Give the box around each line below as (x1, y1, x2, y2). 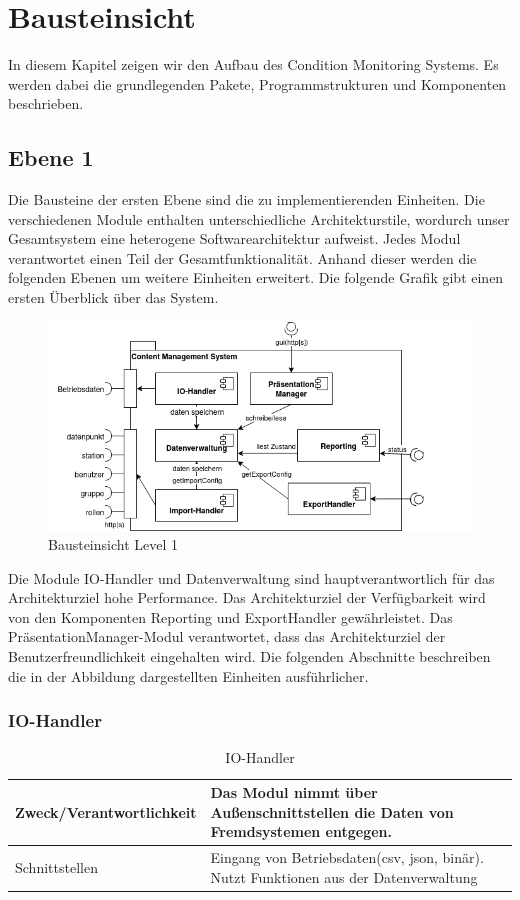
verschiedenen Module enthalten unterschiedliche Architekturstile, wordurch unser (8, 208, 510, 229)
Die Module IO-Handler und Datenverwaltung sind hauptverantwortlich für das (8, 567, 495, 588)
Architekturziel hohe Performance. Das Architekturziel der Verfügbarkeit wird (8, 587, 486, 608)
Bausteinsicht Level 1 (48, 534, 179, 555)
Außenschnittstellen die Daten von (210, 801, 454, 822)
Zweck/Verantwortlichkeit (15, 801, 197, 822)
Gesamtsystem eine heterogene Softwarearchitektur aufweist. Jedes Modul (8, 228, 461, 249)
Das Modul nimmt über (210, 782, 378, 803)
